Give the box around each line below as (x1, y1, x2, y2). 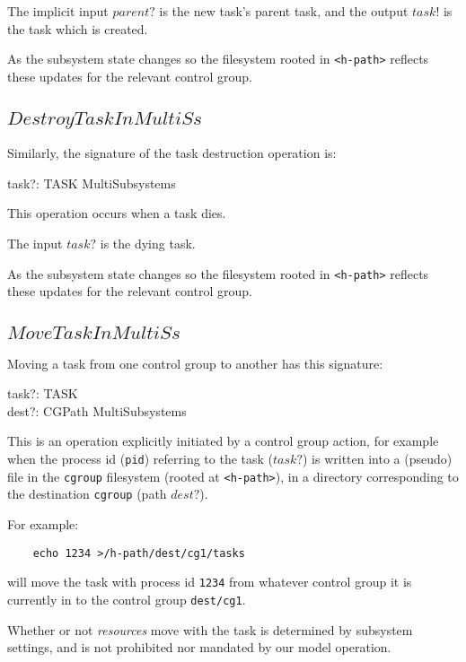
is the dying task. (100, 234, 196, 253)
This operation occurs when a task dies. (7, 204, 226, 222)
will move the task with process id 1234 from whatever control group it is (7, 572, 412, 591)
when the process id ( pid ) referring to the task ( (7, 449, 274, 468)
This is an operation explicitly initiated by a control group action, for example (7, 431, 439, 450)
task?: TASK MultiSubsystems (7, 173, 176, 192)
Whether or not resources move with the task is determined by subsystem (7, 620, 413, 639)
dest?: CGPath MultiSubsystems (7, 401, 187, 420)
